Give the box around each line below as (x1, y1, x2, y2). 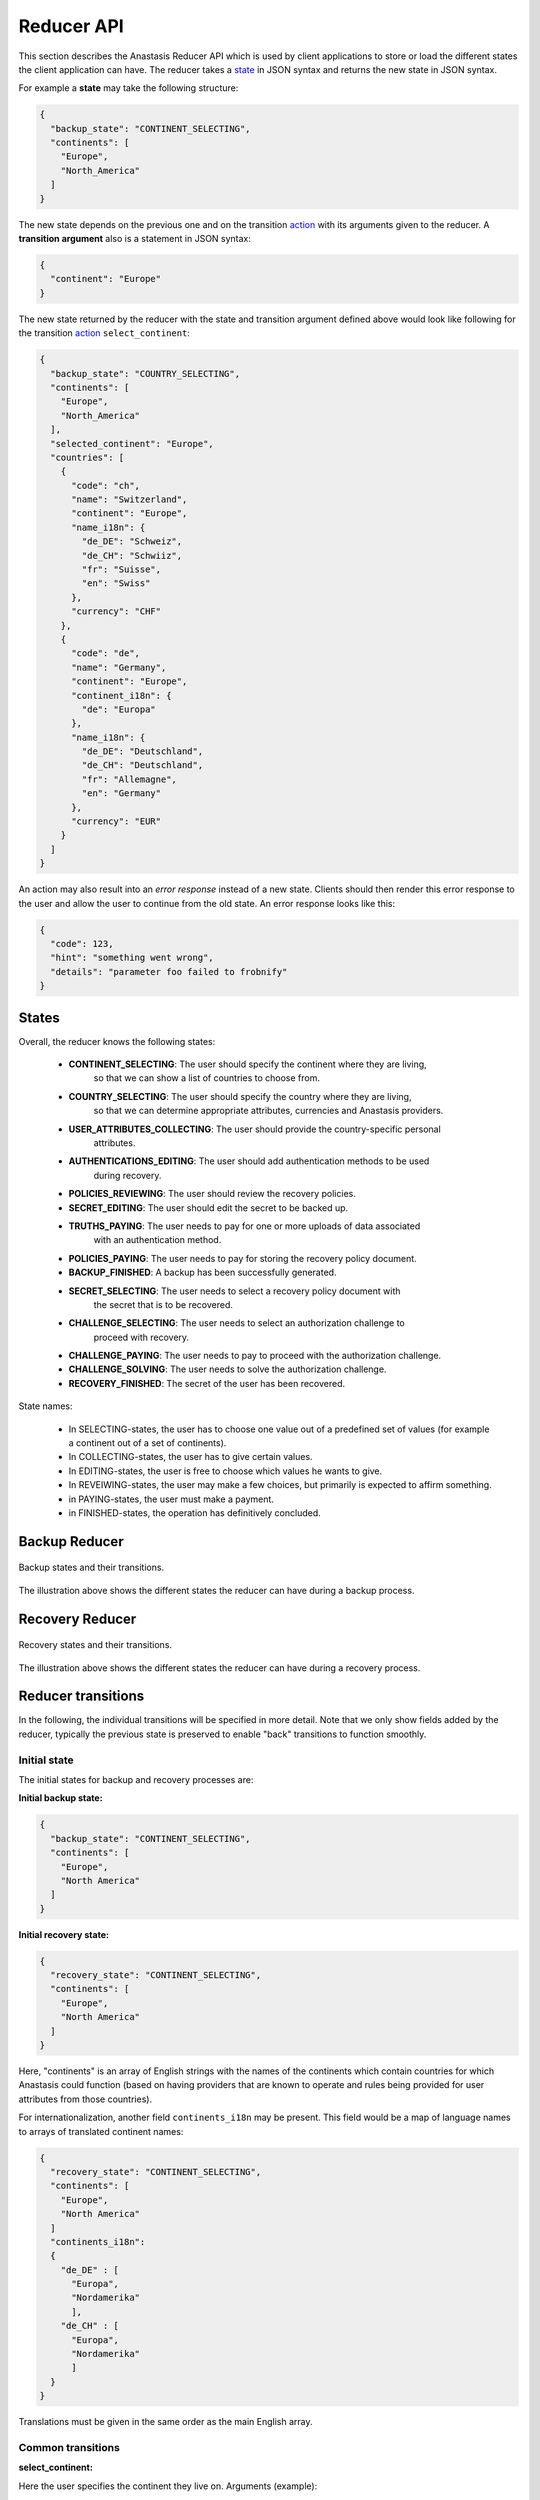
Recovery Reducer (18, 1610, 137, 1627)
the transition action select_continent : (18, 327, 190, 339)
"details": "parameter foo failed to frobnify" (50, 966, 288, 977)
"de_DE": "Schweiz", (81, 536, 183, 547)
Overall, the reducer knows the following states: (18, 1035, 216, 1047)
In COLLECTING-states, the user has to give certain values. (68, 1451, 314, 1463)
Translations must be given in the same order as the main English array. (18, 2416, 313, 2428)
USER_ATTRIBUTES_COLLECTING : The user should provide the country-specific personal (68, 1123, 442, 1135)
